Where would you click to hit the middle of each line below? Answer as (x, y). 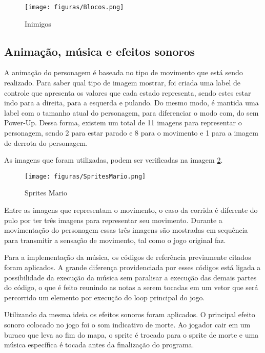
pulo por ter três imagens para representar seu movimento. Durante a (113, 220)
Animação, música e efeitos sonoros (100, 51)
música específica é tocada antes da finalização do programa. (99, 345)
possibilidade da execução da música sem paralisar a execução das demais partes (130, 277)
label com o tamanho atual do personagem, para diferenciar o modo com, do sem (131, 112)
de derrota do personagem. (46, 142)
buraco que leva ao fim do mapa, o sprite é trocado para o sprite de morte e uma (131, 334)
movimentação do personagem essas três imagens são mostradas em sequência (126, 230)
